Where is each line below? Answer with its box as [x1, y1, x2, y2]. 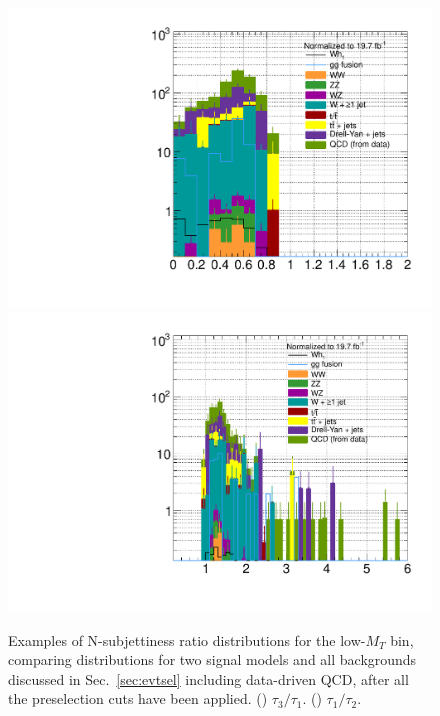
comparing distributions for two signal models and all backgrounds [8, 649, 417, 670]
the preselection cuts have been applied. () [8, 688, 268, 709]
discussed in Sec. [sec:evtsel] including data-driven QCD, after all [8, 668, 409, 689]
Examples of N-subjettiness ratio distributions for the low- [8, 629, 366, 650]
